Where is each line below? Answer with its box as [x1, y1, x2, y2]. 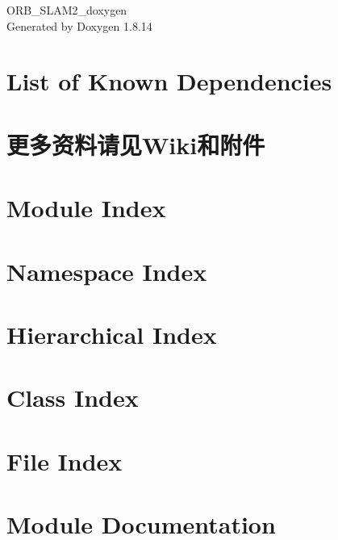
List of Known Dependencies [6, 65, 332, 98]
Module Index [6, 191, 166, 224]
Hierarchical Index [6, 317, 217, 350]
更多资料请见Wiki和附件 [6, 128, 265, 161]
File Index [6, 444, 123, 477]
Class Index [6, 381, 139, 414]
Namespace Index [6, 254, 207, 287]
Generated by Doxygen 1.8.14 [6, 17, 152, 34]
